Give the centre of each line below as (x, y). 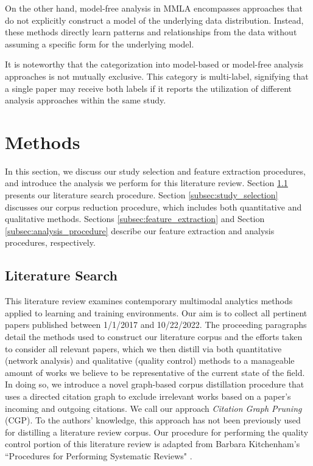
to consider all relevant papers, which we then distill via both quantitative (143, 348)
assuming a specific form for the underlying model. (100, 43)
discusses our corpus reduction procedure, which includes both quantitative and (153, 207)
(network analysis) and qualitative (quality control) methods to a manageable (150, 360)
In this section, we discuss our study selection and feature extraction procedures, (155, 171)
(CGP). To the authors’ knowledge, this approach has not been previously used (153, 420)
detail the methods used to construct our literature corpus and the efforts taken (154, 337)
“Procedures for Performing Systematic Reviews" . (99, 455)
